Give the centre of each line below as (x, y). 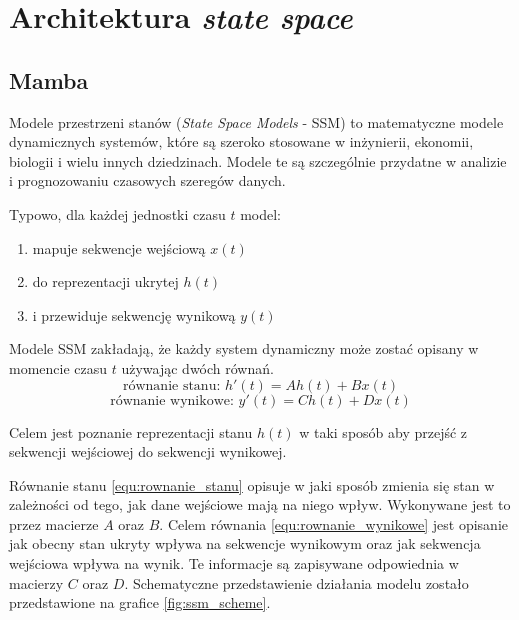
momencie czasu (58, 367)
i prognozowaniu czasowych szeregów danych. (147, 180)
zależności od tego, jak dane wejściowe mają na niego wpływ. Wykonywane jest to (260, 504)
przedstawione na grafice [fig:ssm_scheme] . (140, 602)
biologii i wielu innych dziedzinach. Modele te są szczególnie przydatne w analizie (258, 160)
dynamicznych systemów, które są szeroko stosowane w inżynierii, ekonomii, (241, 141)
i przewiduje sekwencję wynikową (134, 314)
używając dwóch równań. (197, 367)
